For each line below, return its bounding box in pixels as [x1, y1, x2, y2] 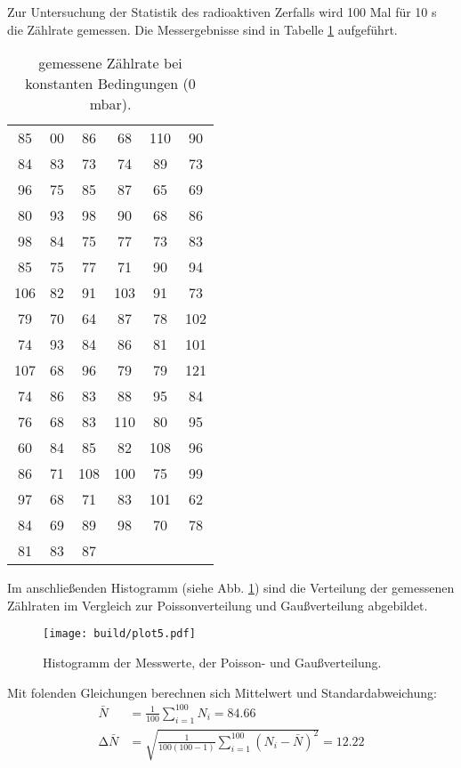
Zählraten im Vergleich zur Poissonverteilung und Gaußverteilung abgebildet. [7, 595, 428, 614]
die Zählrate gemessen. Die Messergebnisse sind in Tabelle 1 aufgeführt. [7, 20, 398, 38]
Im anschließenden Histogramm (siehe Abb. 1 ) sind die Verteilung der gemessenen [7, 578, 455, 597]
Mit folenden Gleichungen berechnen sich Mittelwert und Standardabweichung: [7, 683, 437, 701]
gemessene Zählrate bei [38, 53, 182, 74]
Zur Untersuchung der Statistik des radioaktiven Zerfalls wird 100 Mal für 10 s [7, 3, 437, 20]
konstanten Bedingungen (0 [25, 73, 196, 94]
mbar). [89, 93, 132, 115]
